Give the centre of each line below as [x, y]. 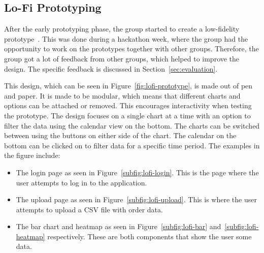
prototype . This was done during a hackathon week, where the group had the [126, 38]
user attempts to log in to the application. [81, 182]
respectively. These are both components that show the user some [150, 236]
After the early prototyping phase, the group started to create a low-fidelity [122, 29]
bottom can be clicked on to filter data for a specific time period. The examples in [132, 145]
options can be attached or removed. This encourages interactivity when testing [128, 105]
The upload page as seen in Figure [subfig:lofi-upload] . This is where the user [136, 199]
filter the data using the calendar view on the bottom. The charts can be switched [132, 125]
